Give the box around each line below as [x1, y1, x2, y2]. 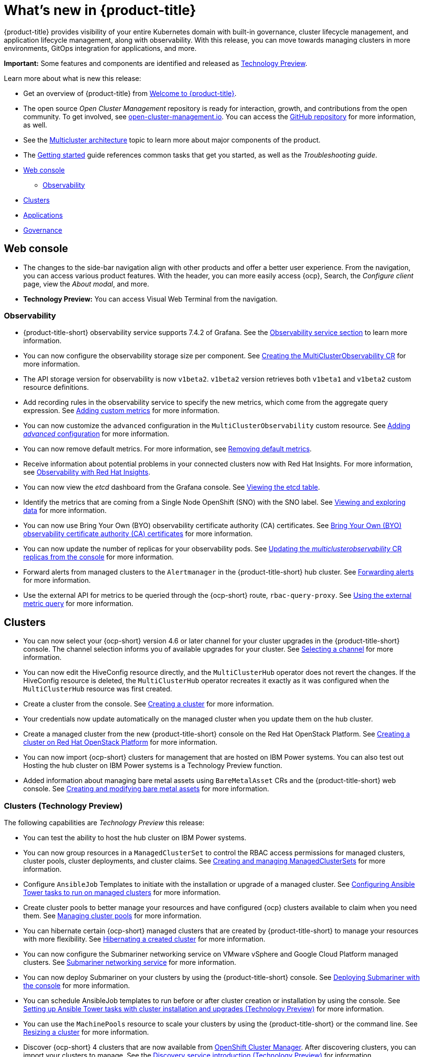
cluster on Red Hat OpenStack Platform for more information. [23, 738, 218, 747]
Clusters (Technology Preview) [4, 801, 123, 811]
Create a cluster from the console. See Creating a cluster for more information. [23, 700, 274, 708]
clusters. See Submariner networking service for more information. [23, 958, 236, 966]
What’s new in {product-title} [4, 2, 197, 18]
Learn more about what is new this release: [4, 74, 141, 82]
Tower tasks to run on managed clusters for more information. [23, 888, 221, 897]
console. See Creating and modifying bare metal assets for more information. [23, 785, 269, 793]
